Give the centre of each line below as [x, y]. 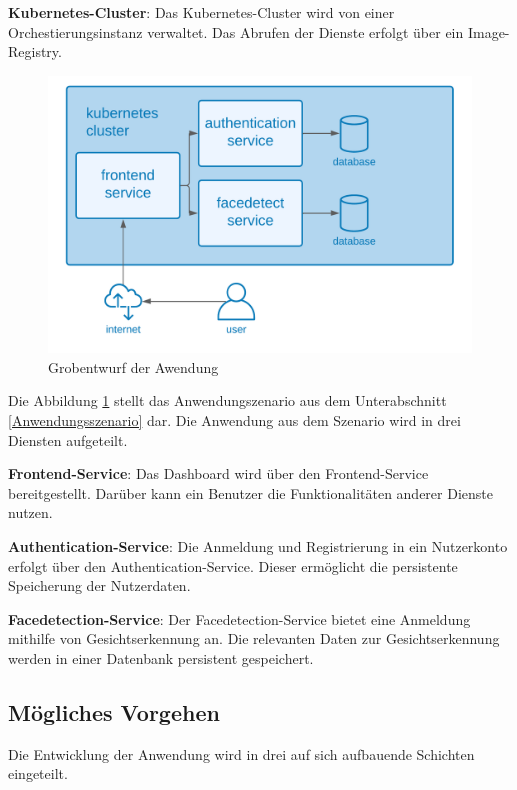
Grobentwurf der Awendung [133, 366]
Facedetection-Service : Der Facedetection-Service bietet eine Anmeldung [239, 618]
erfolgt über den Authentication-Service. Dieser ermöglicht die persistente [233, 565]
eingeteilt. [38, 773]
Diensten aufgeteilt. [68, 439]
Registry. [35, 51]
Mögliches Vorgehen [114, 711]
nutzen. [30, 512]
